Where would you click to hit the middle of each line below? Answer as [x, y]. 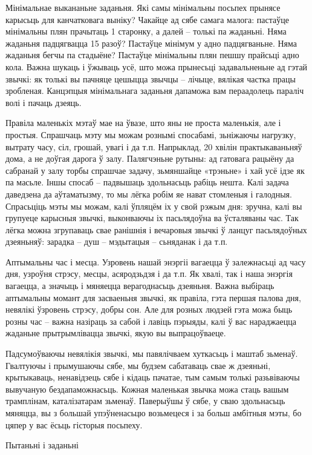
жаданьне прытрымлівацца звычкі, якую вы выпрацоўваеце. [116, 333]
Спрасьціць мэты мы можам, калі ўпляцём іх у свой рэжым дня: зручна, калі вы [154, 206]
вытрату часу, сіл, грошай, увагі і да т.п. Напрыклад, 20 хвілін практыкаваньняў [154, 146]
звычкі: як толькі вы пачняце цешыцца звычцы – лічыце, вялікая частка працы [151, 78]
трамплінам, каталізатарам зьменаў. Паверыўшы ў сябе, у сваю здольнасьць [145, 401]
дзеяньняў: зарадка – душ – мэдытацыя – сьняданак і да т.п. [117, 241]
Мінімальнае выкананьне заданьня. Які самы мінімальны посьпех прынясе [143, 7]
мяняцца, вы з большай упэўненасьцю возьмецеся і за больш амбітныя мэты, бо [154, 413]
